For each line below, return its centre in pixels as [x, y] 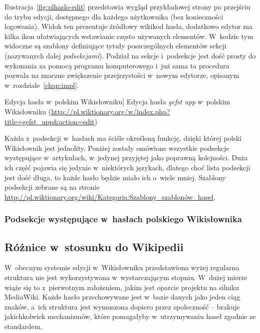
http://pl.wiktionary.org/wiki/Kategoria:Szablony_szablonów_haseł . [110, 196]
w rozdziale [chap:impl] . [42, 85]
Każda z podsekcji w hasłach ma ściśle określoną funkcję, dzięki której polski [123, 138]
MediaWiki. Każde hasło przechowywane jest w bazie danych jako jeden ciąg [123, 297]
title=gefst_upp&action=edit [50, 121]
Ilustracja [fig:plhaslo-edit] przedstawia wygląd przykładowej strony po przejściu [128, 6]
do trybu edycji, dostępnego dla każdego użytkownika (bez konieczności [114, 16]
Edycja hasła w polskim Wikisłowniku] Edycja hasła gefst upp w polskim [117, 102]
